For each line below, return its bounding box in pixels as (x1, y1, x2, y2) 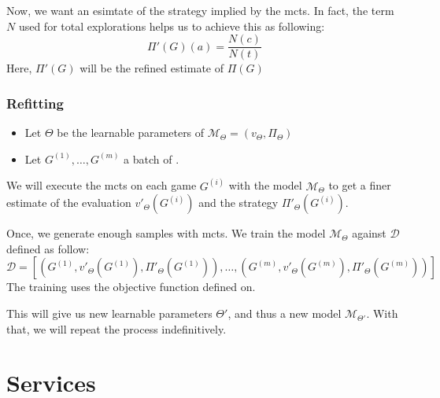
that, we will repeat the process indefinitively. (6, 320, 227, 337)
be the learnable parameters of (57, 124, 205, 141)
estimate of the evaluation (6, 194, 131, 211)
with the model (228, 177, 302, 193)
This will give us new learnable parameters (6, 305, 213, 322)
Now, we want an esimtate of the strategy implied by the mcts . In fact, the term (6, 2, 394, 18)
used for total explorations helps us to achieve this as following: (18, 17, 325, 34)
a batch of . (124, 150, 179, 167)
